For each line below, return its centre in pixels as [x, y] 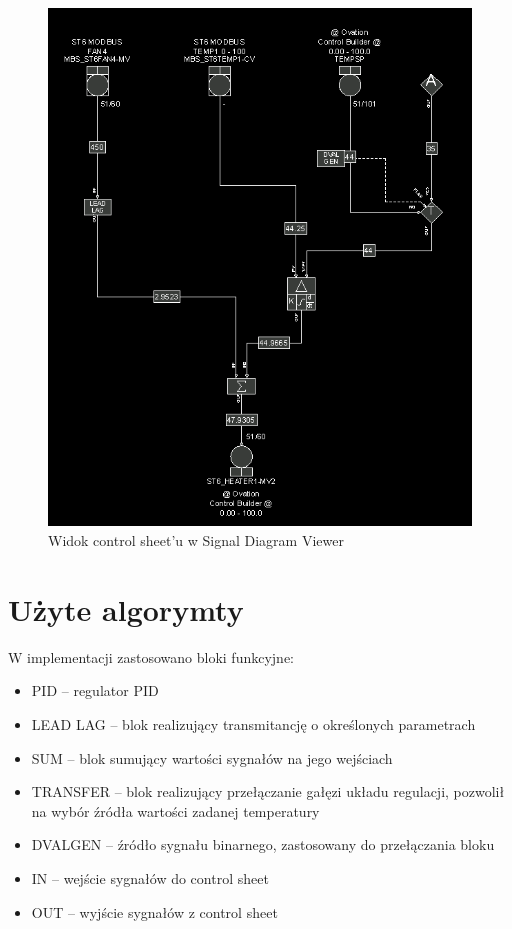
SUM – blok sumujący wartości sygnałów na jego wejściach [212, 757]
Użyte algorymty [126, 608]
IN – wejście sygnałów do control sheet [150, 877]
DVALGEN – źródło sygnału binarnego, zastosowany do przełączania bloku [263, 844]
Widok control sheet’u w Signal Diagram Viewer [196, 540]
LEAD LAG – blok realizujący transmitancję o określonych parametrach [253, 723]
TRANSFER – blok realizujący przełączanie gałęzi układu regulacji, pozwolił [268, 791]
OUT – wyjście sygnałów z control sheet [154, 911]
